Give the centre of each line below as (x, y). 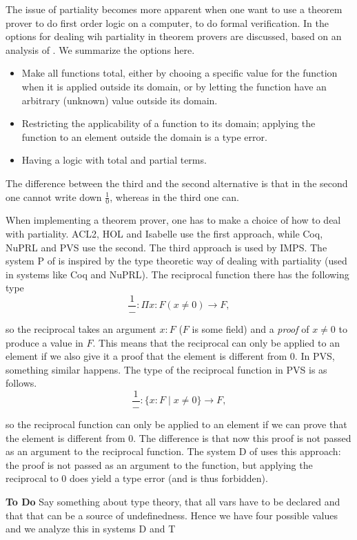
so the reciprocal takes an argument (81, 328)
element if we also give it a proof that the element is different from (146, 356)
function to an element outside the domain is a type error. (144, 136)
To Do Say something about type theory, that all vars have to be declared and (173, 501)
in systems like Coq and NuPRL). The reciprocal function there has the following (177, 274)
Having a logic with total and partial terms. (114, 160)
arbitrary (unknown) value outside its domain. (120, 100)
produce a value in (44, 342)
